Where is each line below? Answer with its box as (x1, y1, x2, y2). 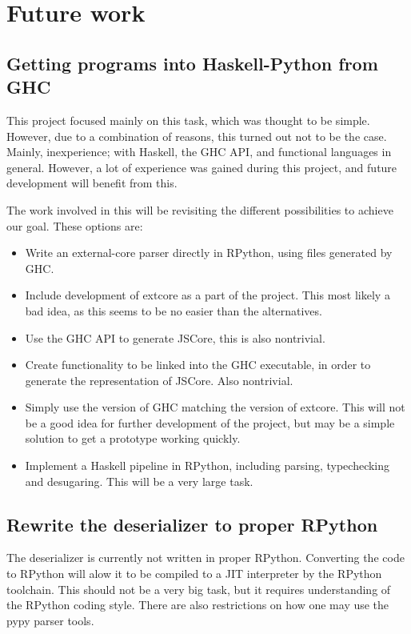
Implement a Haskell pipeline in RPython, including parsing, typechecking (25, 457, 390, 474)
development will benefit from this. (6, 175, 178, 191)
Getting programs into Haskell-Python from (6, 50, 378, 75)
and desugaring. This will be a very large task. (25, 472, 253, 489)
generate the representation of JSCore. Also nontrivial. (25, 371, 293, 388)
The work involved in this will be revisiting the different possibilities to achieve (6, 201, 393, 218)
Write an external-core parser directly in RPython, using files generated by (25, 244, 393, 261)
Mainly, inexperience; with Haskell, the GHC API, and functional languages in (6, 143, 392, 160)
